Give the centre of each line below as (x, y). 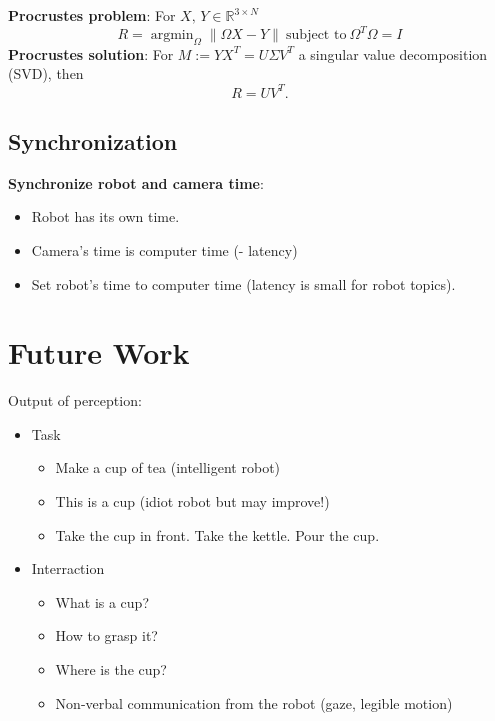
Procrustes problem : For (92, 15)
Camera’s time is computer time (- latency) (164, 249)
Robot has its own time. (105, 216)
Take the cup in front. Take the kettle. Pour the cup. (217, 534)
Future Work (99, 352)
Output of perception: (75, 400)
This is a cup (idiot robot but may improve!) (192, 501)
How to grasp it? (106, 635)
